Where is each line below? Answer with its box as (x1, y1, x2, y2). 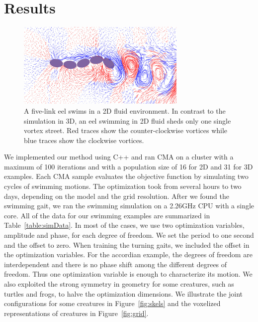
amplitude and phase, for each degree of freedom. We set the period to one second (4, 230, 254, 240)
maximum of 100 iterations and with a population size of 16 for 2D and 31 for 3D (4, 161, 253, 171)
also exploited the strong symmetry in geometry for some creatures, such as (4, 279, 234, 289)
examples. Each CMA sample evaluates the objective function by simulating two (4, 171, 249, 181)
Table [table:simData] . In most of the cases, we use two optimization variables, (4, 220, 245, 230)
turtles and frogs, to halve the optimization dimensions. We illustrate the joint (4, 288, 243, 299)
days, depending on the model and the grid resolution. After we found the (4, 190, 229, 201)
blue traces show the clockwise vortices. (24, 135, 144, 145)
